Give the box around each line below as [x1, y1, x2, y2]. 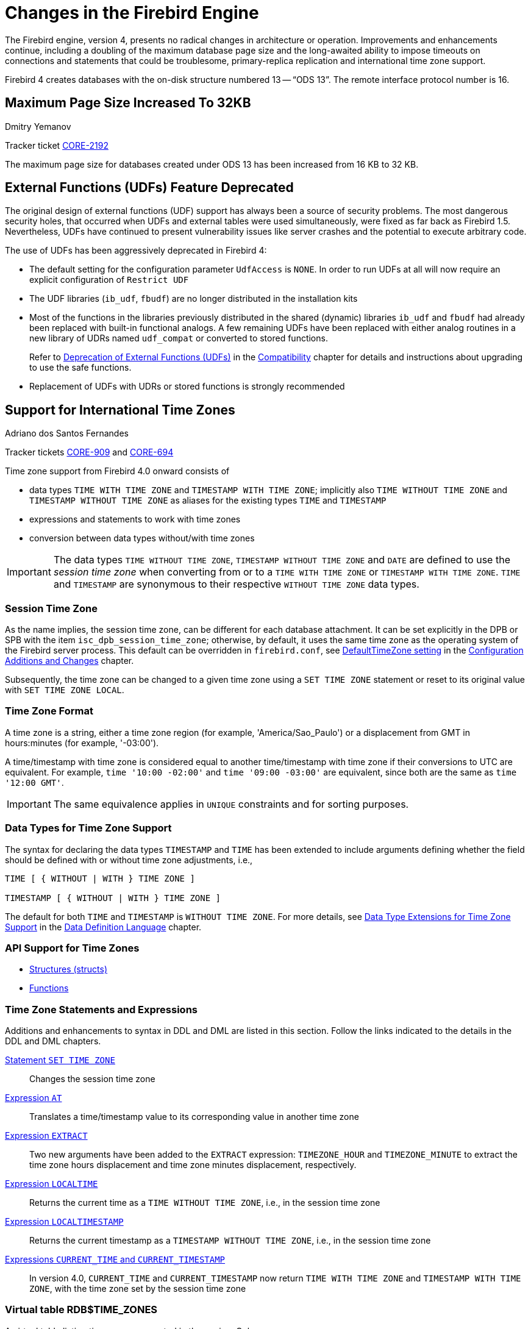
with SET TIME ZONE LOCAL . [5, 685, 124, 696]
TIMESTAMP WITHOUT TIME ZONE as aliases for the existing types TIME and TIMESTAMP [29, 495, 387, 506]
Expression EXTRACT [5, 1130, 88, 1141]
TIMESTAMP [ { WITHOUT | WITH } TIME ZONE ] [5, 893, 221, 903]
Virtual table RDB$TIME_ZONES [5, 1303, 158, 1316]
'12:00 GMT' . [5, 777, 64, 788]
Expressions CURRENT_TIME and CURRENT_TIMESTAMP [5, 1254, 226, 1265]
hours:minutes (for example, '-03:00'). [5, 737, 159, 748]
